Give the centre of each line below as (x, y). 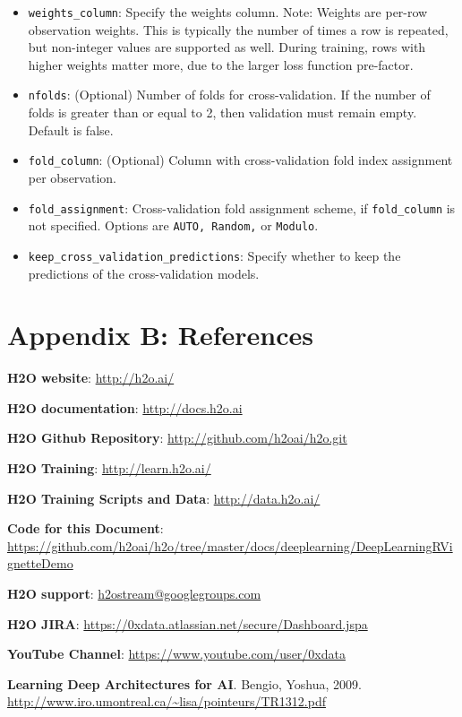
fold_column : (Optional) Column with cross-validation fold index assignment (240, 160)
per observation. (72, 177)
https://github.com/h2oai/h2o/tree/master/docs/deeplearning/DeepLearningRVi (230, 545)
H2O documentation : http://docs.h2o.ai (125, 407)
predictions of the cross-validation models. (144, 273)
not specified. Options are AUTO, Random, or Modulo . (173, 225)
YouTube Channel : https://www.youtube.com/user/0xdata (176, 654)
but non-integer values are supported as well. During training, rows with (227, 47)
